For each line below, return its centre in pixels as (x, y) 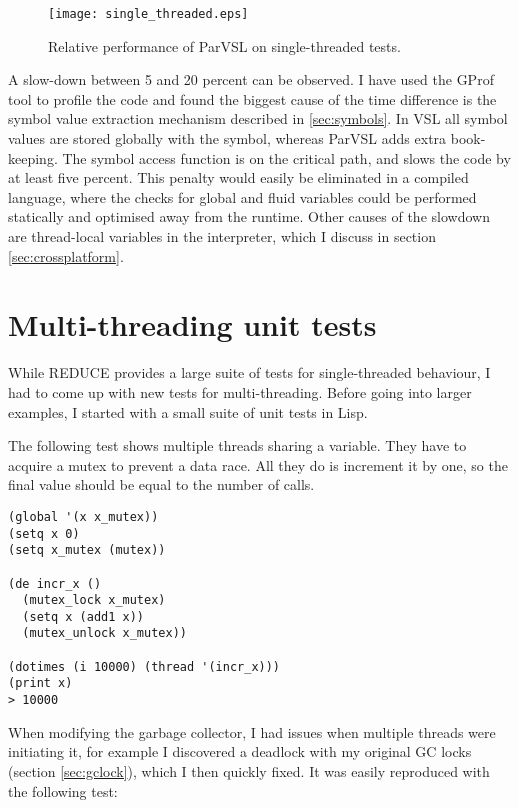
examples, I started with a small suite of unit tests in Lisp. (188, 411)
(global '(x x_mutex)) (83, 516)
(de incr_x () (55, 583)
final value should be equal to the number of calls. (161, 484)
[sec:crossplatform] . (66, 255)
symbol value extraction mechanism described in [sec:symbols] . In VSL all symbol (258, 118)
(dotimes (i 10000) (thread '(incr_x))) (144, 666)
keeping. (33, 157)
